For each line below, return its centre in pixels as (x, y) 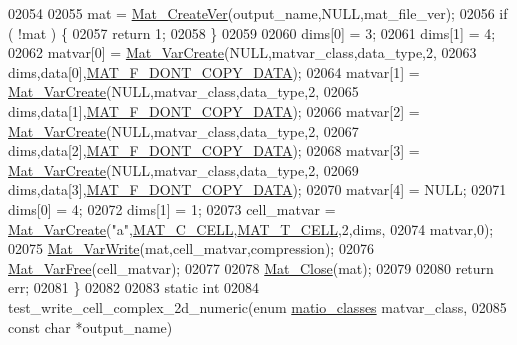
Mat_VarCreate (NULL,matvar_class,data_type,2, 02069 (183, 169)
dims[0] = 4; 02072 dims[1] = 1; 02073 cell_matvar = (172, 208)
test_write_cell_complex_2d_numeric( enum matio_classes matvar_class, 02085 (257, 306)
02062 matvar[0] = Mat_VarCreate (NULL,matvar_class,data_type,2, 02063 (242, 52)
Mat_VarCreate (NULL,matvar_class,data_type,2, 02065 (183, 91)
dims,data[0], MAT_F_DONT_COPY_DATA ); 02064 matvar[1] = (214, 71)
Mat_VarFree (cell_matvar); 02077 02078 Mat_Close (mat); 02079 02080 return (251, 267)
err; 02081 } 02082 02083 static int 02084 (134, 287)
